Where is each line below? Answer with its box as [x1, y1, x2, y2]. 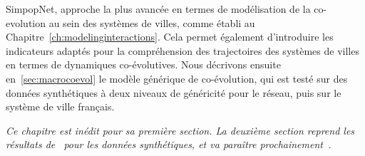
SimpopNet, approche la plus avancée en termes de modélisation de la [6, 1, 311, 16]
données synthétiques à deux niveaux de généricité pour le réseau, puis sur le [6, 85, 341, 100]
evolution [6, 15, 46, 30]
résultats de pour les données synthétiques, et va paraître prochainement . [6, 137, 331, 152]
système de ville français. [6, 99, 115, 114]
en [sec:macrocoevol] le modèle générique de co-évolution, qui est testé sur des [6, 71, 348, 85]
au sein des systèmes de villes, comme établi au [48, 15, 255, 30]
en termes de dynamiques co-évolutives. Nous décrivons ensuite [6, 57, 281, 72]
